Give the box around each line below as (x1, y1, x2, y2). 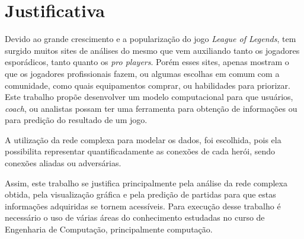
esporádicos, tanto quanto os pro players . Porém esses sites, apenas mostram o (5, 56, 289, 68)
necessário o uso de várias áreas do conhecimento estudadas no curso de (5, 211, 265, 224)
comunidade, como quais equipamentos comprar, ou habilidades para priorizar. (5, 79, 290, 91)
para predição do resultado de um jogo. (5, 114, 148, 126)
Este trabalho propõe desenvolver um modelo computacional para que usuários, (5, 91, 293, 103)
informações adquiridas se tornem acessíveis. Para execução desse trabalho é (5, 199, 281, 212)
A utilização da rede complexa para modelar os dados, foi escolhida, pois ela (5, 133, 281, 146)
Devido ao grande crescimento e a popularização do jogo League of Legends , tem (5, 33, 296, 45)
